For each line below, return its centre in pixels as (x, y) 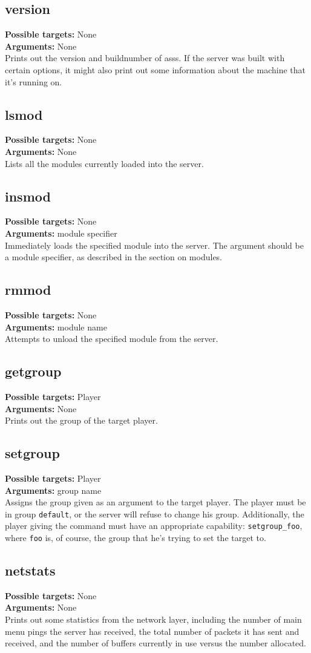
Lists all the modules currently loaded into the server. (104, 163)
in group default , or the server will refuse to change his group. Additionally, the (155, 514)
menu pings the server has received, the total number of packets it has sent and (152, 631)
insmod (28, 196)
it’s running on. (34, 81)
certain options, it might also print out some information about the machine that (155, 69)
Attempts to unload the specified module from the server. (112, 339)
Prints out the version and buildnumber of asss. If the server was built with (145, 58)
